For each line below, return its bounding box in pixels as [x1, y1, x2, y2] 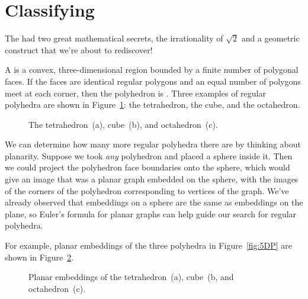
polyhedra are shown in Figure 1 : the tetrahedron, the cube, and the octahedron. [5, 98, 300, 111]
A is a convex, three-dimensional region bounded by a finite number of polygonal [5, 63, 299, 76]
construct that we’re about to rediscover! [5, 43, 153, 56]
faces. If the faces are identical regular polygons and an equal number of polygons [5, 75, 301, 87]
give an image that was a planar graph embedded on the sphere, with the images [5, 173, 299, 185]
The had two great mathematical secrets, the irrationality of [5, 32, 223, 44]
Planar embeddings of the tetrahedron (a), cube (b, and [28, 271, 234, 283]
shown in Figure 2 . [5, 250, 74, 263]
